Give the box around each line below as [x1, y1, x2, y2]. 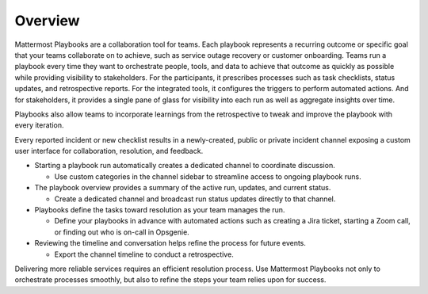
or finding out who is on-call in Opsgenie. [54, 227, 189, 237]
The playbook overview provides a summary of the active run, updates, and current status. [34, 183, 331, 193]
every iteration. [14, 120, 64, 130]
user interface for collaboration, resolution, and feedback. [14, 147, 204, 156]
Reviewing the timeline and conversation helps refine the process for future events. [34, 239, 307, 248]
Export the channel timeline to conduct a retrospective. [54, 250, 234, 259]
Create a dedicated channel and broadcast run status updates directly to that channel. [54, 194, 336, 204]
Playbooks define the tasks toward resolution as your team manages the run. [34, 205, 285, 215]
